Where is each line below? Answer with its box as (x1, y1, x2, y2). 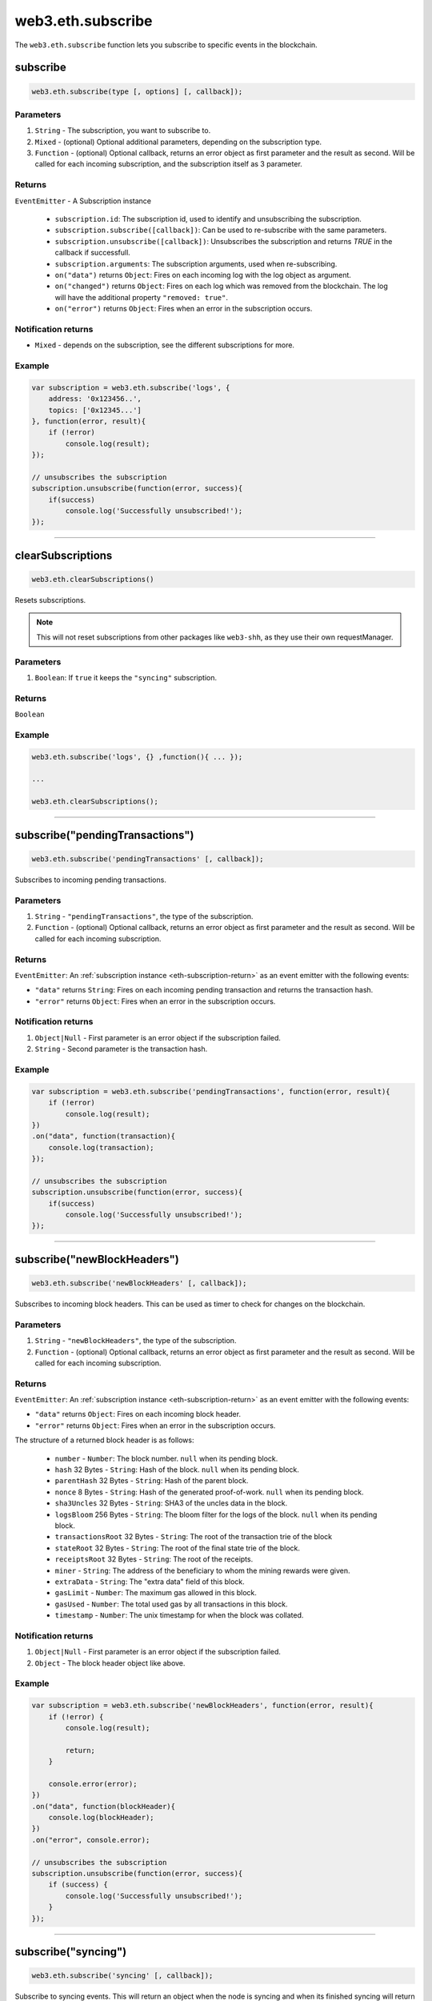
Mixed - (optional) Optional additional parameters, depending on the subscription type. (34, 137, 322, 146)
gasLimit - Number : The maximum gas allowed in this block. (54, 1588, 258, 1598)
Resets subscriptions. (14, 595, 86, 605)
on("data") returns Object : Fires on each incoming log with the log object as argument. (54, 270, 352, 279)
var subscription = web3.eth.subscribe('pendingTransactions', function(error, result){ (31, 1087, 391, 1096)
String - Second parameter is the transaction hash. (34, 1045, 208, 1054)
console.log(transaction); (48, 1143, 155, 1152)
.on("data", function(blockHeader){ (31, 1802, 176, 1811)
